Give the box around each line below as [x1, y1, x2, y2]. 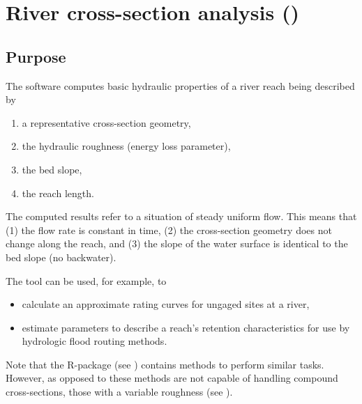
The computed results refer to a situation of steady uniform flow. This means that [6, 209, 357, 224]
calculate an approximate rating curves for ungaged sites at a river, [22, 297, 310, 311]
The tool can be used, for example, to [6, 273, 167, 288]
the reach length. [22, 185, 94, 200]
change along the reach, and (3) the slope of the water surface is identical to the [6, 236, 348, 251]
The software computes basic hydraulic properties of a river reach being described [6, 78, 355, 93]
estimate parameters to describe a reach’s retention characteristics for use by [22, 320, 350, 334]
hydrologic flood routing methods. [22, 334, 167, 348]
